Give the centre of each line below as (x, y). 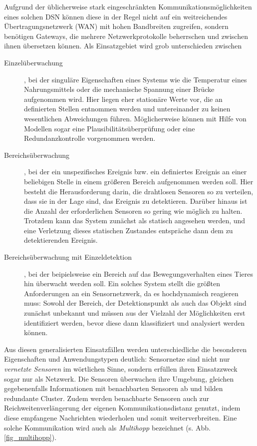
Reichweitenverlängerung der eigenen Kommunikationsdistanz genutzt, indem (122, 408)
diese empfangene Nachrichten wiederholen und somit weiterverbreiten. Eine (121, 417)
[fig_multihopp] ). (30, 437)
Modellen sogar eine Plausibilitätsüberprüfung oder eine (110, 128)
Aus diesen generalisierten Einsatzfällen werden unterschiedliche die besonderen (126, 349)
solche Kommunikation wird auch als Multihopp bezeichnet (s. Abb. (107, 427)
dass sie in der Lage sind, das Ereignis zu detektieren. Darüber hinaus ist (136, 201)
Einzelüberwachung (33, 62)
